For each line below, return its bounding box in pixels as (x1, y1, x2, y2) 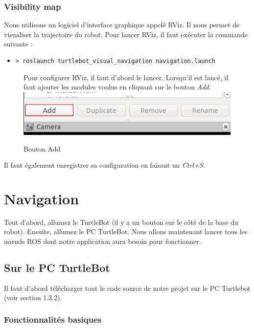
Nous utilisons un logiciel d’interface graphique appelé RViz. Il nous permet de (4, 20, 240, 30)
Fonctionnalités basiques (4, 313, 102, 325)
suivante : (4, 39, 33, 49)
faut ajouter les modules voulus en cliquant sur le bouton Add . (23, 82, 211, 92)
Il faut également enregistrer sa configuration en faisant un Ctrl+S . (4, 160, 205, 170)
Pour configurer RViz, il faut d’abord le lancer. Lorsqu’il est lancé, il (23, 72, 229, 82)
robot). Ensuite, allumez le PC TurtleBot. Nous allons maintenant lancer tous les (4, 226, 248, 237)
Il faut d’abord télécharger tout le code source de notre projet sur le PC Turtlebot (4, 283, 251, 293)
